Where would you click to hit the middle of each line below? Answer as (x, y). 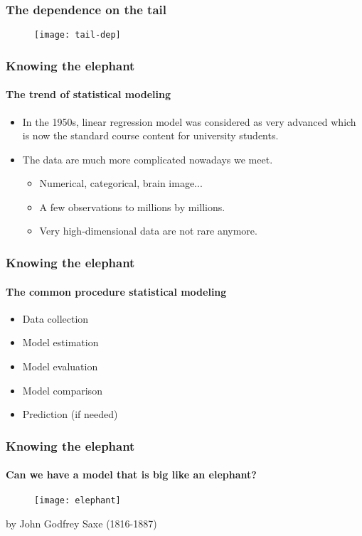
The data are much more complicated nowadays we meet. (148, 159)
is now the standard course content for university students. (150, 135)
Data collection (55, 318)
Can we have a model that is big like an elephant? (131, 475)
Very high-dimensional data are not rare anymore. (148, 231)
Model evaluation (60, 366)
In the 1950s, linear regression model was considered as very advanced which (189, 121)
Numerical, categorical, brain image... (121, 183)
